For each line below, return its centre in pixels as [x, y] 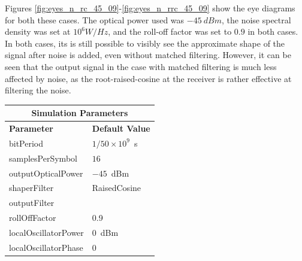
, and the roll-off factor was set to [170, 31]
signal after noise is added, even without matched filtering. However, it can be [148, 55]
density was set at [38, 31]
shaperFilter [31, 188]
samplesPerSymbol [43, 158]
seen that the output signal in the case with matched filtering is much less [141, 66]
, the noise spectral [256, 19]
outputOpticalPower [46, 173]
